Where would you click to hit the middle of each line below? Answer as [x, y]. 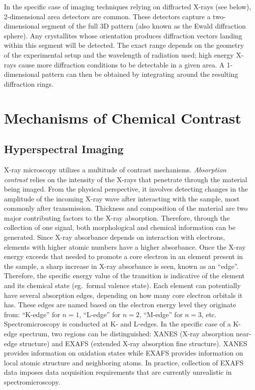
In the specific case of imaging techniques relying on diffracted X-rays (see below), [127, 6]
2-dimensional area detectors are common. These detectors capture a [107, 16]
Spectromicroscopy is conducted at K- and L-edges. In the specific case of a [117, 324]
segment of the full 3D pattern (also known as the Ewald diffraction [144, 26]
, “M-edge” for [161, 314]
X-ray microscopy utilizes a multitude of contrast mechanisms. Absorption [115, 169]
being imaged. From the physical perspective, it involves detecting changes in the [126, 189]
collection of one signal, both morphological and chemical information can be [120, 227]
